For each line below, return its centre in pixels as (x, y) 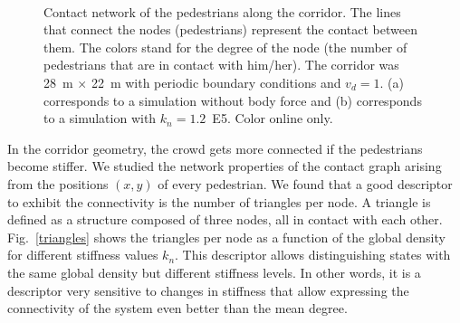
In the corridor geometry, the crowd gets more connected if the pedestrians (215, 148)
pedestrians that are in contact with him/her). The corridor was (221, 65)
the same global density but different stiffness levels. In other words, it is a (214, 272)
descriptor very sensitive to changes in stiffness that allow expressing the (208, 290)
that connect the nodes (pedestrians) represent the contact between (230, 29)
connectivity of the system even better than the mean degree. (177, 308)
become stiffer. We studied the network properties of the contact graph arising (225, 166)
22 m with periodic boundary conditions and (216, 82)
